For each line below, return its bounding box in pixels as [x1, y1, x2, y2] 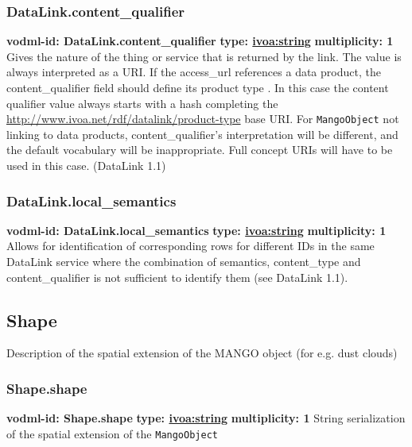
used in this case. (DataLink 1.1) [6, 157, 166, 174]
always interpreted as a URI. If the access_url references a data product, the [6, 64, 381, 80]
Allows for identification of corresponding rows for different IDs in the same [6, 237, 375, 254]
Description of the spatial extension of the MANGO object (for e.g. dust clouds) [6, 345, 398, 361]
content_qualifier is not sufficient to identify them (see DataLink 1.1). [6, 268, 348, 285]
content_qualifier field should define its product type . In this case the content [6, 79, 389, 95]
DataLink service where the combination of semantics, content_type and [6, 253, 361, 270]
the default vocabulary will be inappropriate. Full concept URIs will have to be [6, 141, 393, 158]
